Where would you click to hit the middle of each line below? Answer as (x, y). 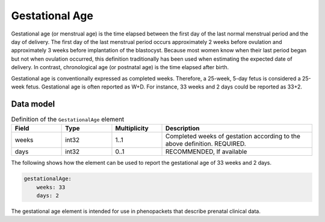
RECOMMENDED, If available (206, 152)
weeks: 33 (51, 187)
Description (183, 128)
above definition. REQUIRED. (206, 144)
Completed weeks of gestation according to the (233, 137)
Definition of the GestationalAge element (68, 119)
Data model (33, 104)
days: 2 (48, 195)
